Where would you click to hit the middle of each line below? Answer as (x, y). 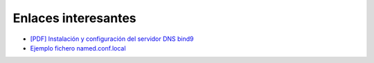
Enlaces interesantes (74, 18)
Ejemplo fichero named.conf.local (78, 48)
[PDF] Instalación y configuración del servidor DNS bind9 (112, 39)
